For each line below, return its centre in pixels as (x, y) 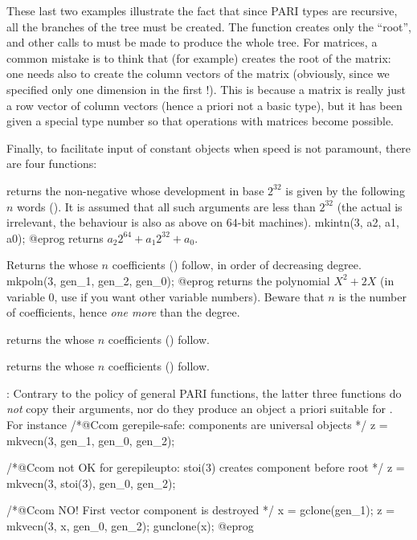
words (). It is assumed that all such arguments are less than (166, 206)
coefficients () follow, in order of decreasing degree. (237, 265)
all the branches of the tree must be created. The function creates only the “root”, (209, 26)
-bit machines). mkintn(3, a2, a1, (318, 222)
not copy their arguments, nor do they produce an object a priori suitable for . (200, 409)
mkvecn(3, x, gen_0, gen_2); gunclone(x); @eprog (130, 526)
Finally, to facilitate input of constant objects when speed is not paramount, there (209, 147)
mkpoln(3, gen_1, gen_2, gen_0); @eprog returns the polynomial (168, 280)
